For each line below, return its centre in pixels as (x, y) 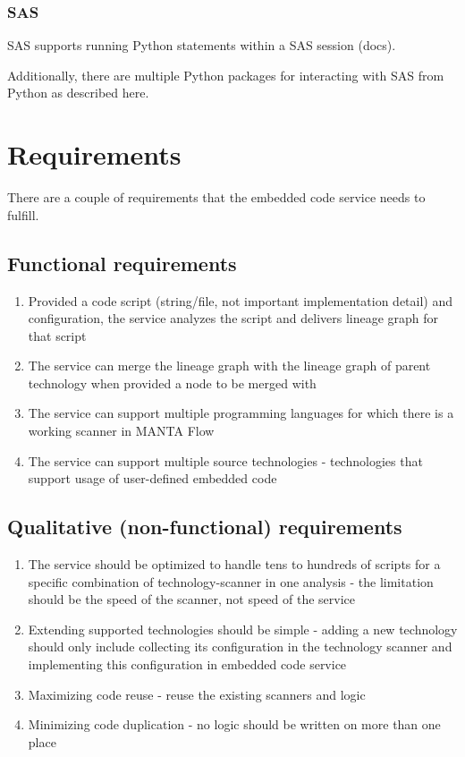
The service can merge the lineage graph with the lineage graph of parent (229, 366)
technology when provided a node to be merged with (172, 383)
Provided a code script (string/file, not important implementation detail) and (241, 300)
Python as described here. (78, 93)
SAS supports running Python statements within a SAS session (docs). (202, 45)
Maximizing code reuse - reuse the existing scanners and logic (197, 694)
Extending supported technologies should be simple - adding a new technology (243, 629)
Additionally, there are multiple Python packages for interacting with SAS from (226, 75)
